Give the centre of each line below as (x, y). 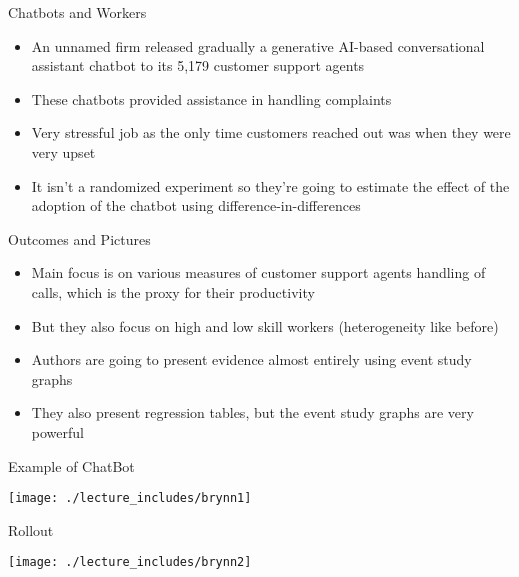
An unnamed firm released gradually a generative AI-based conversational (258, 45)
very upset (63, 151)
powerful (57, 431)
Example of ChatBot (71, 465)
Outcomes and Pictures (79, 238)
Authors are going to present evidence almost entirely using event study (251, 359)
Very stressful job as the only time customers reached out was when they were (271, 132)
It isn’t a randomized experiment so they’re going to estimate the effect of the (270, 185)
